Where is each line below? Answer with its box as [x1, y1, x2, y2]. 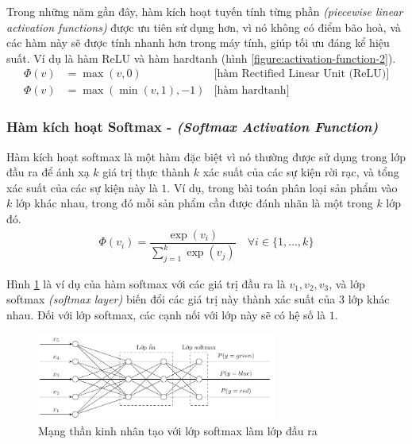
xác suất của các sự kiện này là [6, 179, 158, 195]
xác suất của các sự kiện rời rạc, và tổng [202, 164, 399, 180]
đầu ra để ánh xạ [6, 164, 90, 180]
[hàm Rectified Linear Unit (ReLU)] [214, 68, 390, 80]
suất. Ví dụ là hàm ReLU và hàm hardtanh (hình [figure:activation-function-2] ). [6, 49, 396, 66]
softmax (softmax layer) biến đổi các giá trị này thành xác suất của [6, 291, 336, 307]
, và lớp [329, 275, 365, 291]
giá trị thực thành [102, 164, 191, 180]
